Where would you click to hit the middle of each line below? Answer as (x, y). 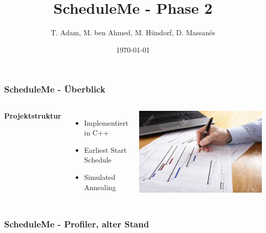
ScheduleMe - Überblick (55, 89)
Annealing (100, 187)
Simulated (100, 177)
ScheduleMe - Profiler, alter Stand (77, 224)
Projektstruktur (33, 115)
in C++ (96, 133)
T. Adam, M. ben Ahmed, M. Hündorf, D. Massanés (133, 32)
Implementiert (106, 122)
